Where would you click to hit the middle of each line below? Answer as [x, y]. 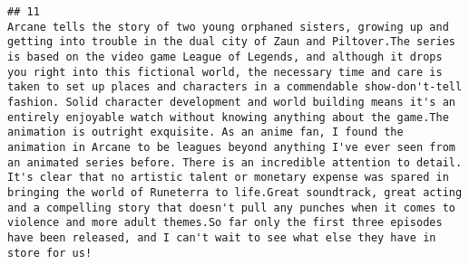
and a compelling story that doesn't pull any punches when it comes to [231, 207]
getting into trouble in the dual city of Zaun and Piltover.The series [231, 42]
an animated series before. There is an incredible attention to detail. [235, 162]
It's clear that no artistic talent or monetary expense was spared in [228, 178]
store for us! [50, 253]
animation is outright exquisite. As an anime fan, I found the [205, 132]
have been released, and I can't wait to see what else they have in [222, 237]
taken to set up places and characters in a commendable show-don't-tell [235, 87]
